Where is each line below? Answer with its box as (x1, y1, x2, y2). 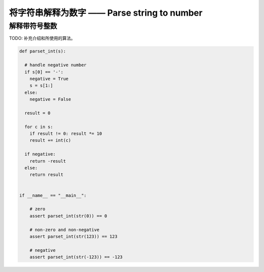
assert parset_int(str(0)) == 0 (29, 213, 108, 219)
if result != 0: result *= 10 (29, 131, 102, 137)
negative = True (29, 76, 68, 81)
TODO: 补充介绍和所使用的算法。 (9, 35, 76, 41)
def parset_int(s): (19, 49, 66, 54)
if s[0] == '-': (24, 69, 64, 74)
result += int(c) (29, 138, 71, 143)
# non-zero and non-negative (29, 227, 100, 232)
